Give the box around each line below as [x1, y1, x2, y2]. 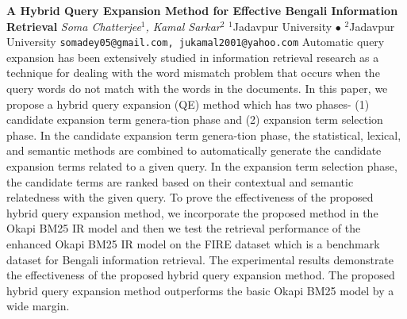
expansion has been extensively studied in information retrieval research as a [6, 48, 379, 65]
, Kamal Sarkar [145, 17, 221, 34]
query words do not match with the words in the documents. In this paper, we [6, 80, 388, 97]
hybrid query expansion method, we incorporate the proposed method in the [6, 204, 378, 221]
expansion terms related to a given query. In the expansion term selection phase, [6, 158, 397, 174]
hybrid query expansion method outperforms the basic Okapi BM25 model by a [6, 282, 394, 298]
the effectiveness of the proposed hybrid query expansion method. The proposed [6, 267, 395, 283]
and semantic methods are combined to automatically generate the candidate [6, 142, 382, 159]
